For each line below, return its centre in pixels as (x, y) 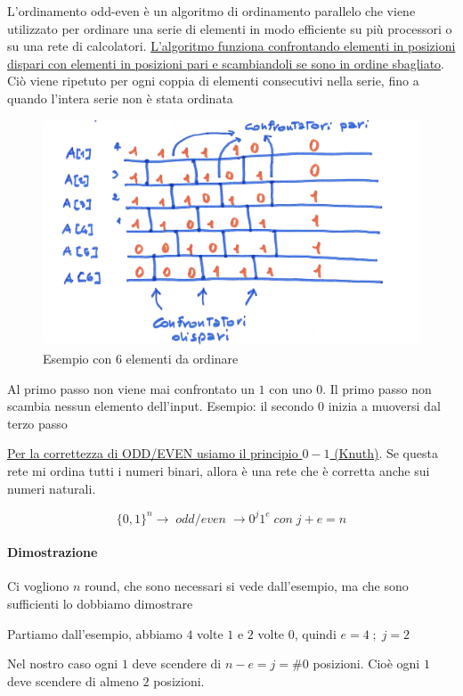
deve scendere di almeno (73, 680)
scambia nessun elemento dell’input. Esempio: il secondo (161, 406)
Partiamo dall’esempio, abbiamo (95, 633)
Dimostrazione (53, 552)
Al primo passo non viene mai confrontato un (131, 388)
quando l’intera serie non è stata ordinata (120, 98)
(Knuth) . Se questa (386, 453)
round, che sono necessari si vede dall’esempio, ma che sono (246, 586)
